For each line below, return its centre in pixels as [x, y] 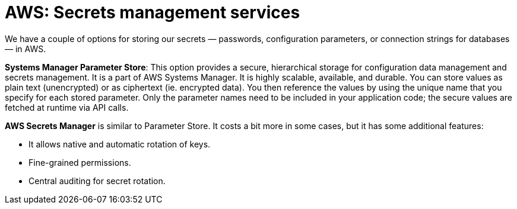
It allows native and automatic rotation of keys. [120, 144]
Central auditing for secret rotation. [97, 181]
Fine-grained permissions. [80, 162]
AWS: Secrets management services [153, 12]
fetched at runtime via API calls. [67, 107]
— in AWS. [26, 49]
